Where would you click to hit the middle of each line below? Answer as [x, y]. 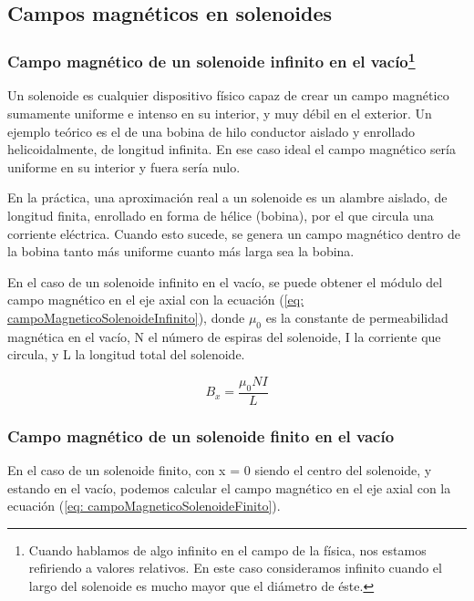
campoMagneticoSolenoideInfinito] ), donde [126, 317]
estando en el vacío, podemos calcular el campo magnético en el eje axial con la [229, 487]
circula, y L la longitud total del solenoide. [126, 354]
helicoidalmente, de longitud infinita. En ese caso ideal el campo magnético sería [232, 149]
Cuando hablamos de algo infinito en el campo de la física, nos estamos [227, 549]
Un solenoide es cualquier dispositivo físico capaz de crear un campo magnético [228, 95]
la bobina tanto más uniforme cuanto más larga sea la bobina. [181, 251]
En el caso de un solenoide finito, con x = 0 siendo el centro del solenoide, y [220, 470]
